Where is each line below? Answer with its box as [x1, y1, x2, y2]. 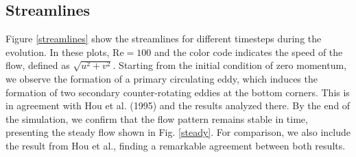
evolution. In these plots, [5, 44, 110, 59]
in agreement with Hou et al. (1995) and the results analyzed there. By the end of [5, 98, 351, 113]
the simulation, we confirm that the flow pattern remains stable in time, [5, 111, 308, 126]
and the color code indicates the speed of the [154, 44, 343, 59]
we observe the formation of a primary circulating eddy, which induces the [5, 71, 318, 85]
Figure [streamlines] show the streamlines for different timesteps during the [5, 31, 322, 46]
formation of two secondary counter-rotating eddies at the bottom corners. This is [5, 85, 350, 99]
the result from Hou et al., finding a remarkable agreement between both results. [5, 138, 346, 152]
